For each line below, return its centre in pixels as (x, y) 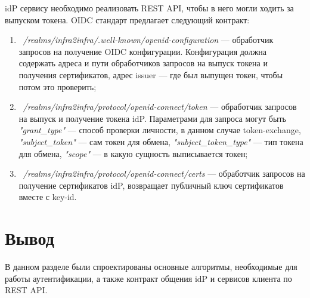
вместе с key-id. (48, 197)
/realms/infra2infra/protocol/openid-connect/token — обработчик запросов (160, 107)
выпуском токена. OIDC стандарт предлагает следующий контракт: (127, 19)
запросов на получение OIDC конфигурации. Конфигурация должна (143, 51)
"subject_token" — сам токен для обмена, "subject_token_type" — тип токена (161, 141)
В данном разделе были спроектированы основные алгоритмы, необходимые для (151, 267)
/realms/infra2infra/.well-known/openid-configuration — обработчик (148, 40)
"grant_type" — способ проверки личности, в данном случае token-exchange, (160, 130)
